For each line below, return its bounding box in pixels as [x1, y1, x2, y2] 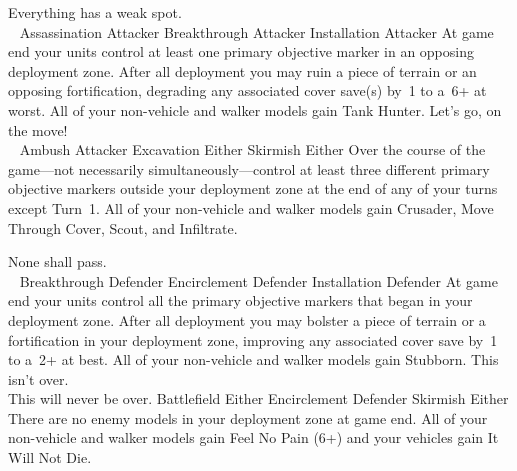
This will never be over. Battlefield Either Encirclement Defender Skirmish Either [8, 388, 509, 409]
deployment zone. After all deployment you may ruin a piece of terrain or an [8, 60, 477, 81]
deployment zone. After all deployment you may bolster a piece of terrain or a [8, 309, 486, 330]
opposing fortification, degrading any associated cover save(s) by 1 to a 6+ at [8, 80, 487, 101]
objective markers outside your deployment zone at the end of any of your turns [8, 178, 498, 199]
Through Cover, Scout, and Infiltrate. [8, 217, 238, 238]
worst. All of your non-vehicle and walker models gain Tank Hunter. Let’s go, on [8, 99, 502, 120]
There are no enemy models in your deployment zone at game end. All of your [8, 407, 488, 428]
